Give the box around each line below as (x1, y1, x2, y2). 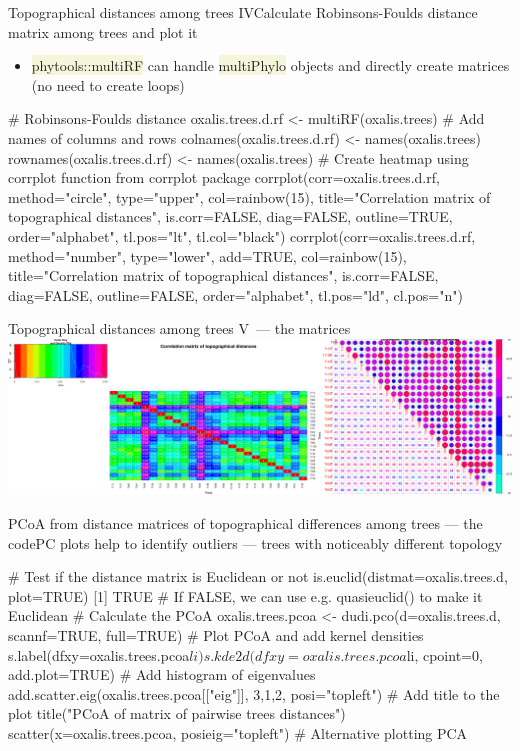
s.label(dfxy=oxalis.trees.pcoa (8, 644, 190, 665)
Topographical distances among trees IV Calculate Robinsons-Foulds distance (8, 2, 478, 22)
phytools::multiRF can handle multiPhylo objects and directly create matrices (31, 55, 510, 76)
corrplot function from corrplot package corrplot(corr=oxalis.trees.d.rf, (8, 167, 440, 188)
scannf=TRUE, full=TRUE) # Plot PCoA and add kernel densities (8, 624, 424, 645)
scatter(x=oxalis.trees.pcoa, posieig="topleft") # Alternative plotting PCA (8, 722, 468, 743)
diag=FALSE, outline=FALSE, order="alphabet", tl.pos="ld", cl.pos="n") (8, 284, 463, 305)
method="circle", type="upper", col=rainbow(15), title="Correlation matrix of (8, 186, 491, 207)
